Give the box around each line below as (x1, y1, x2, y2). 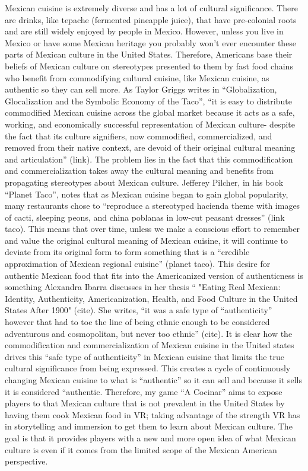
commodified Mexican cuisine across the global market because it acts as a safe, (5, 106, 295, 119)
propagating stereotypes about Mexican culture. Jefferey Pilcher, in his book (5, 176, 284, 188)
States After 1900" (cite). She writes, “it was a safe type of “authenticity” (5, 304, 272, 316)
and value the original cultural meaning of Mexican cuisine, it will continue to (5, 234, 288, 246)
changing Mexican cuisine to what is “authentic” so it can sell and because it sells (5, 374, 302, 386)
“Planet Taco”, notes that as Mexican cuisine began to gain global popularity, (5, 187, 288, 200)
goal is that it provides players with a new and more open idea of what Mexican (5, 431, 296, 444)
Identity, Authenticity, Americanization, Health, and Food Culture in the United (5, 292, 298, 304)
